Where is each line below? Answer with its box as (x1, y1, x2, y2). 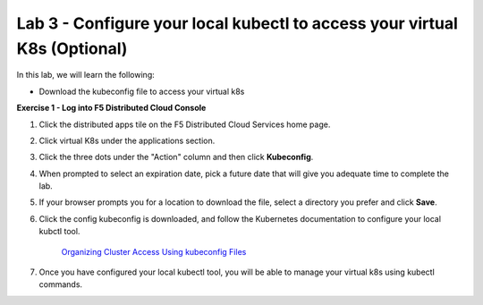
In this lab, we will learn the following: (16, 70, 156, 80)
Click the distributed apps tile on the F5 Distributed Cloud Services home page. (38, 119, 331, 130)
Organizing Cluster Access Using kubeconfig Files (61, 246, 247, 257)
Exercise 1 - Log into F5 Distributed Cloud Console (16, 103, 207, 114)
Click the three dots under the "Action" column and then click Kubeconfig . (38, 152, 314, 163)
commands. (38, 279, 83, 290)
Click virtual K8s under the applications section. (38, 135, 216, 146)
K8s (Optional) (16, 38, 128, 58)
